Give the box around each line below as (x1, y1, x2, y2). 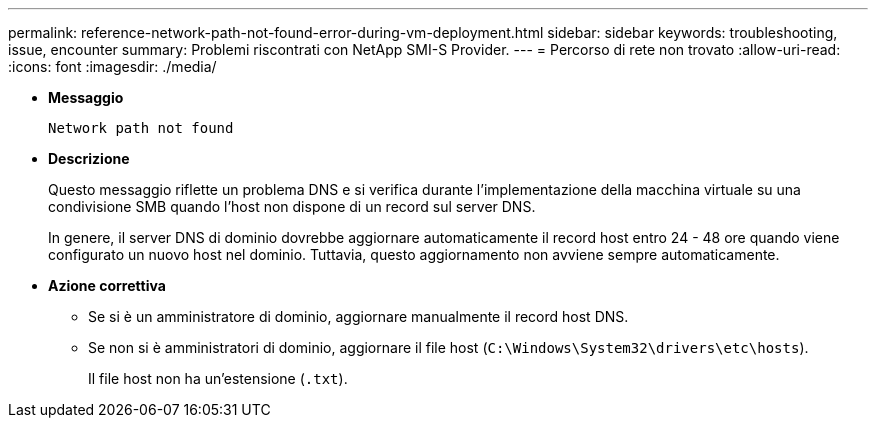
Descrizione (48, 150, 130, 167)
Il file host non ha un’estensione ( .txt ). (88, 370, 348, 387)
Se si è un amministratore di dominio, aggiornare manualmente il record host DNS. (88, 308, 629, 325)
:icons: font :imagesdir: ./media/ (8, 58, 217, 75)
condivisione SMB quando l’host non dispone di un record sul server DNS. (48, 198, 536, 215)
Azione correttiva (48, 277, 166, 294)
